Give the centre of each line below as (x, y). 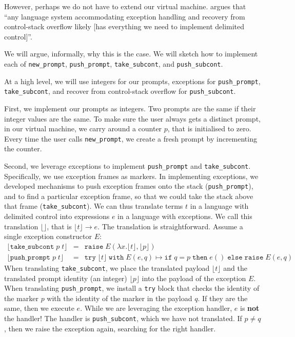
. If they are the (223, 298)
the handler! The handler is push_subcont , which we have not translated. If (123, 318)
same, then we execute (39, 308)
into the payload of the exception (194, 278)
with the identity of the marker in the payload (120, 298)
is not (250, 308)
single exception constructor (48, 236)
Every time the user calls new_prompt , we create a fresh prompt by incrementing (131, 138)
